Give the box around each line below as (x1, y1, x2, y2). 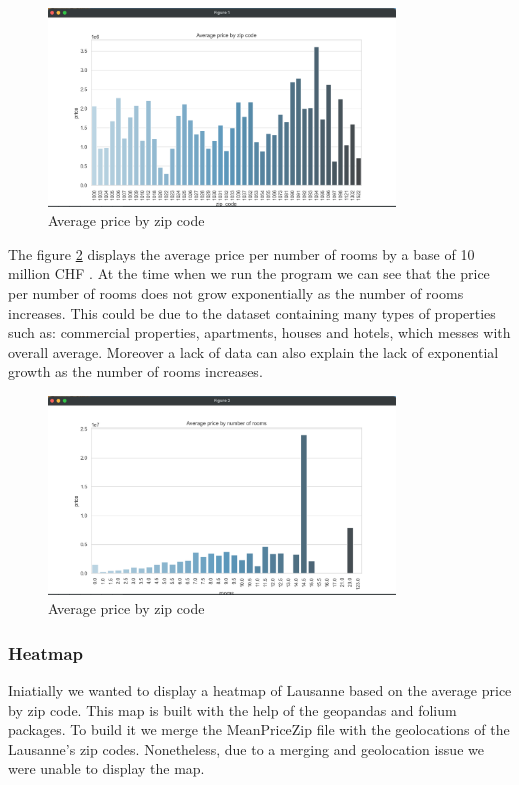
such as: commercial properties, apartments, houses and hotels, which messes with (8, 322, 511, 343)
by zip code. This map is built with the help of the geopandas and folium (8, 699, 457, 720)
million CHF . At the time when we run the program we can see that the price (8, 263, 490, 284)
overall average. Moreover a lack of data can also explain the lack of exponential (8, 341, 499, 362)
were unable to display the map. (8, 758, 205, 779)
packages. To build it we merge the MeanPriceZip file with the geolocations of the (8, 719, 510, 740)
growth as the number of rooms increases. (8, 361, 263, 382)
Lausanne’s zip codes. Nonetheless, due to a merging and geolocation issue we (8, 738, 484, 759)
